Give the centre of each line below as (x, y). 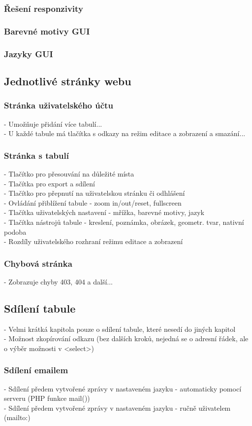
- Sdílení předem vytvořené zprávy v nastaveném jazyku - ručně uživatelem (117, 408)
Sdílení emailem (36, 370)
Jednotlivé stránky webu (68, 81)
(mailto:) (17, 417)
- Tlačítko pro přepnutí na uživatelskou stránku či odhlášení (94, 193)
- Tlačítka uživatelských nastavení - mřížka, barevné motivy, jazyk (104, 212)
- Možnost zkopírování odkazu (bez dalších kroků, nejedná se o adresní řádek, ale (126, 338)
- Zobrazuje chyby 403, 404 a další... (59, 281)
